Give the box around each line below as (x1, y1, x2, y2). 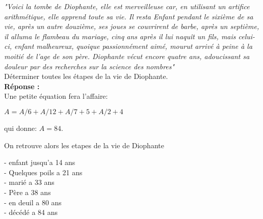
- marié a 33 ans (4, 177, 55, 187)
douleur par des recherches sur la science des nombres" (4, 61, 175, 71)
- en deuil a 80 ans (4, 197, 62, 207)
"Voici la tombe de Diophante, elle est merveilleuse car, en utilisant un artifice (4, 1, 250, 11)
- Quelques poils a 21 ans (4, 167, 83, 177)
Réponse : (4, 80, 40, 91)
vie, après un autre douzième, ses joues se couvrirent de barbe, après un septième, (4, 21, 259, 32)
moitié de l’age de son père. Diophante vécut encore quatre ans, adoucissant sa (4, 50, 250, 61)
